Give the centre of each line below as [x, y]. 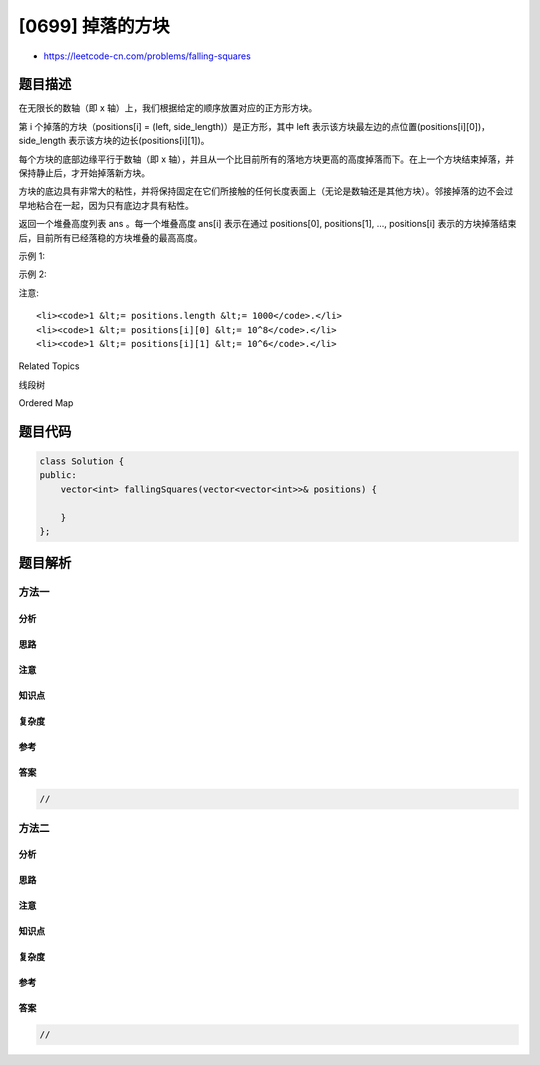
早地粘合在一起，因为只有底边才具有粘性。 [106, 205]
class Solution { [82, 461]
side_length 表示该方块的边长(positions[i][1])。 [114, 141]
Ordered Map [46, 403]
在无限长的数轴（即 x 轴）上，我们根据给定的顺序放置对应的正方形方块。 [168, 108]
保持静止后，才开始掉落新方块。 [84, 173]
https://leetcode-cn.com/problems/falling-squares [147, 56]
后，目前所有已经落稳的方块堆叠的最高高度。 [110, 237]
